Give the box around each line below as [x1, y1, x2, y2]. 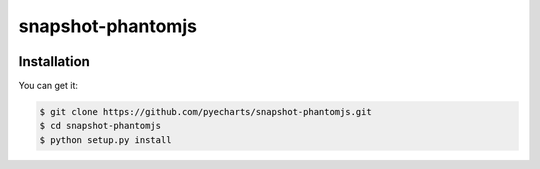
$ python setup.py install [39, 134, 172, 145]
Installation [18, 53, 90, 70]
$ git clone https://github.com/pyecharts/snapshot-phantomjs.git [39, 106, 372, 118]
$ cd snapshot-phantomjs [39, 120, 162, 132]
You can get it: [18, 80, 79, 92]
